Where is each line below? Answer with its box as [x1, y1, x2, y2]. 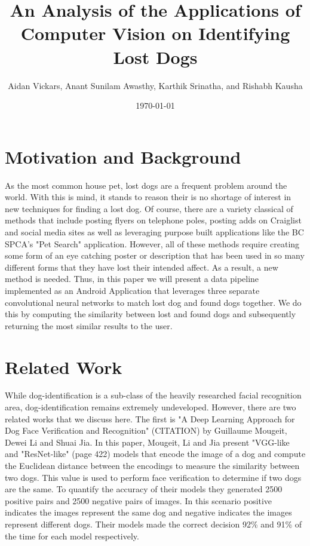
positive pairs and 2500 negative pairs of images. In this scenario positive [5, 494, 272, 507]
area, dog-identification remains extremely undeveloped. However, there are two [5, 401, 296, 413]
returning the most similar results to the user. [5, 319, 173, 332]
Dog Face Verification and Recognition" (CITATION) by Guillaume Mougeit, [5, 424, 287, 437]
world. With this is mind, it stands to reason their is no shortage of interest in [5, 191, 291, 203]
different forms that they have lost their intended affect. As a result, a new [5, 260, 278, 273]
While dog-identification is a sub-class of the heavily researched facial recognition [5, 389, 302, 401]
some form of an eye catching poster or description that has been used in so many [5, 249, 305, 262]
